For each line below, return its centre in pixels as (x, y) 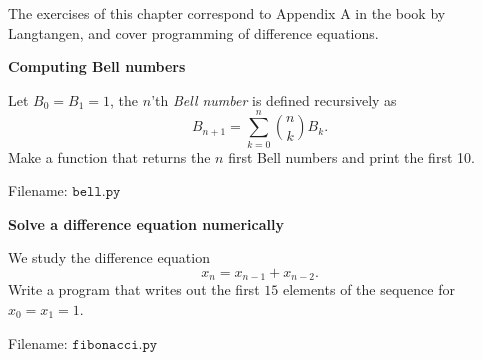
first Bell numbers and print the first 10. (351, 156)
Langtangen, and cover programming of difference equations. (193, 32)
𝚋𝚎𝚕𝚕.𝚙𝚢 (96, 192)
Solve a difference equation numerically (146, 223)
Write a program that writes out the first (134, 289)
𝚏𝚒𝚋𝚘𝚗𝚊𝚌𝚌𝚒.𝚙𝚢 (115, 344)
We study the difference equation (109, 257)
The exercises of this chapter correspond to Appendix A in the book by (227, 13)
